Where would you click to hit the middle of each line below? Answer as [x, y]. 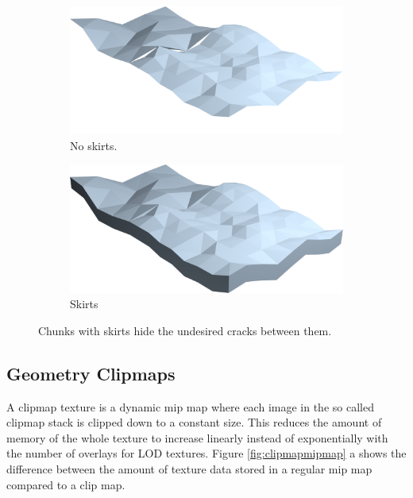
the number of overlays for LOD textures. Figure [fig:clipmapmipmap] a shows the [206, 453]
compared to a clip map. [66, 484]
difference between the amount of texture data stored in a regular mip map [189, 469]
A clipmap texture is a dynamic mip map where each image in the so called [190, 406]
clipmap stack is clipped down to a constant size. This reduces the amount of [194, 422]
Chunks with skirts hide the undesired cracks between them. [185, 330]
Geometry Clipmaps [91, 373]
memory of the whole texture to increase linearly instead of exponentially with [197, 437]
